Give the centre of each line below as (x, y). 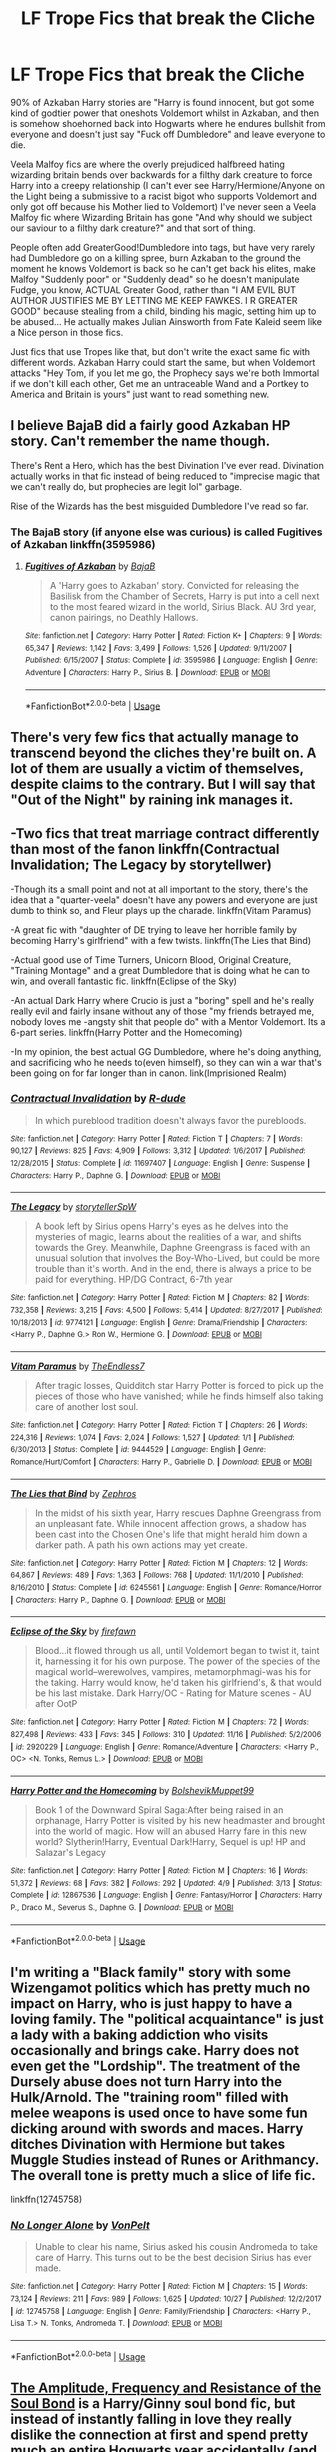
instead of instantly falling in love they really (151, 2419)
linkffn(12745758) (46, 2199)
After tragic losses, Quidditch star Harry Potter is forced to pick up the (179, 1386)
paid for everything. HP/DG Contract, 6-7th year (133, 1279)
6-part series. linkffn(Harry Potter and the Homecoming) (126, 1032)
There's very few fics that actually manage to (155, 737)
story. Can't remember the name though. (140, 441)
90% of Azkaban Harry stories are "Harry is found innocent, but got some (162, 102)
